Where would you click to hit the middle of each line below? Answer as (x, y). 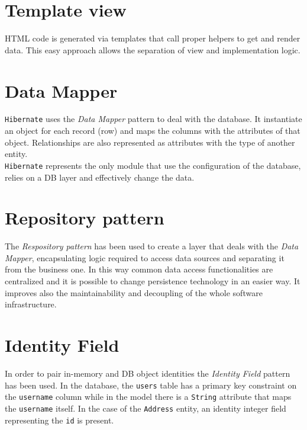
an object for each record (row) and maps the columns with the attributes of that (153, 131)
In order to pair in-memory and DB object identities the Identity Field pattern (148, 373)
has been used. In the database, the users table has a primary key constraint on (151, 385)
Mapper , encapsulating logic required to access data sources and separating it (145, 257)
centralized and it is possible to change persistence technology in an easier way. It (153, 281)
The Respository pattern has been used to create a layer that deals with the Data (152, 246)
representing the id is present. (59, 420)
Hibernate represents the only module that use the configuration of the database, (153, 165)
